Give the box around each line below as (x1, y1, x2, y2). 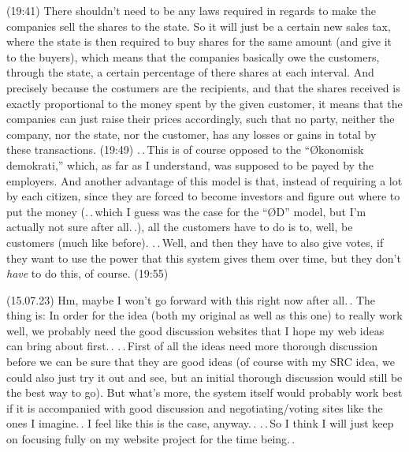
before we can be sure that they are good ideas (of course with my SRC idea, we (6, 353, 395, 370)
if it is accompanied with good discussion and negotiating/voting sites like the (6, 399, 383, 416)
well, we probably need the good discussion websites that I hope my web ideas (6, 322, 385, 338)
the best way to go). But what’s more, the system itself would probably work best (6, 384, 403, 401)
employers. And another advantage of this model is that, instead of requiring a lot (6, 172, 403, 189)
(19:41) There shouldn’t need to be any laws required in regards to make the (6, 2, 377, 18)
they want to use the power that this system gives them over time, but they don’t (6, 249, 401, 266)
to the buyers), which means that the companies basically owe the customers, (6, 48, 380, 65)
